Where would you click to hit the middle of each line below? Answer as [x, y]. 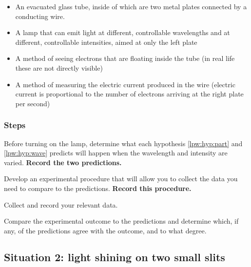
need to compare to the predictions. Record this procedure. [98, 188]
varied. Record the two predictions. [63, 162]
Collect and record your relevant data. [61, 204]
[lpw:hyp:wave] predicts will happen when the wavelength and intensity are [116, 153]
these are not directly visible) [59, 67]
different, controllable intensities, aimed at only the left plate [106, 42]
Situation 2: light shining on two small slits [115, 257]
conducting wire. [40, 16]
